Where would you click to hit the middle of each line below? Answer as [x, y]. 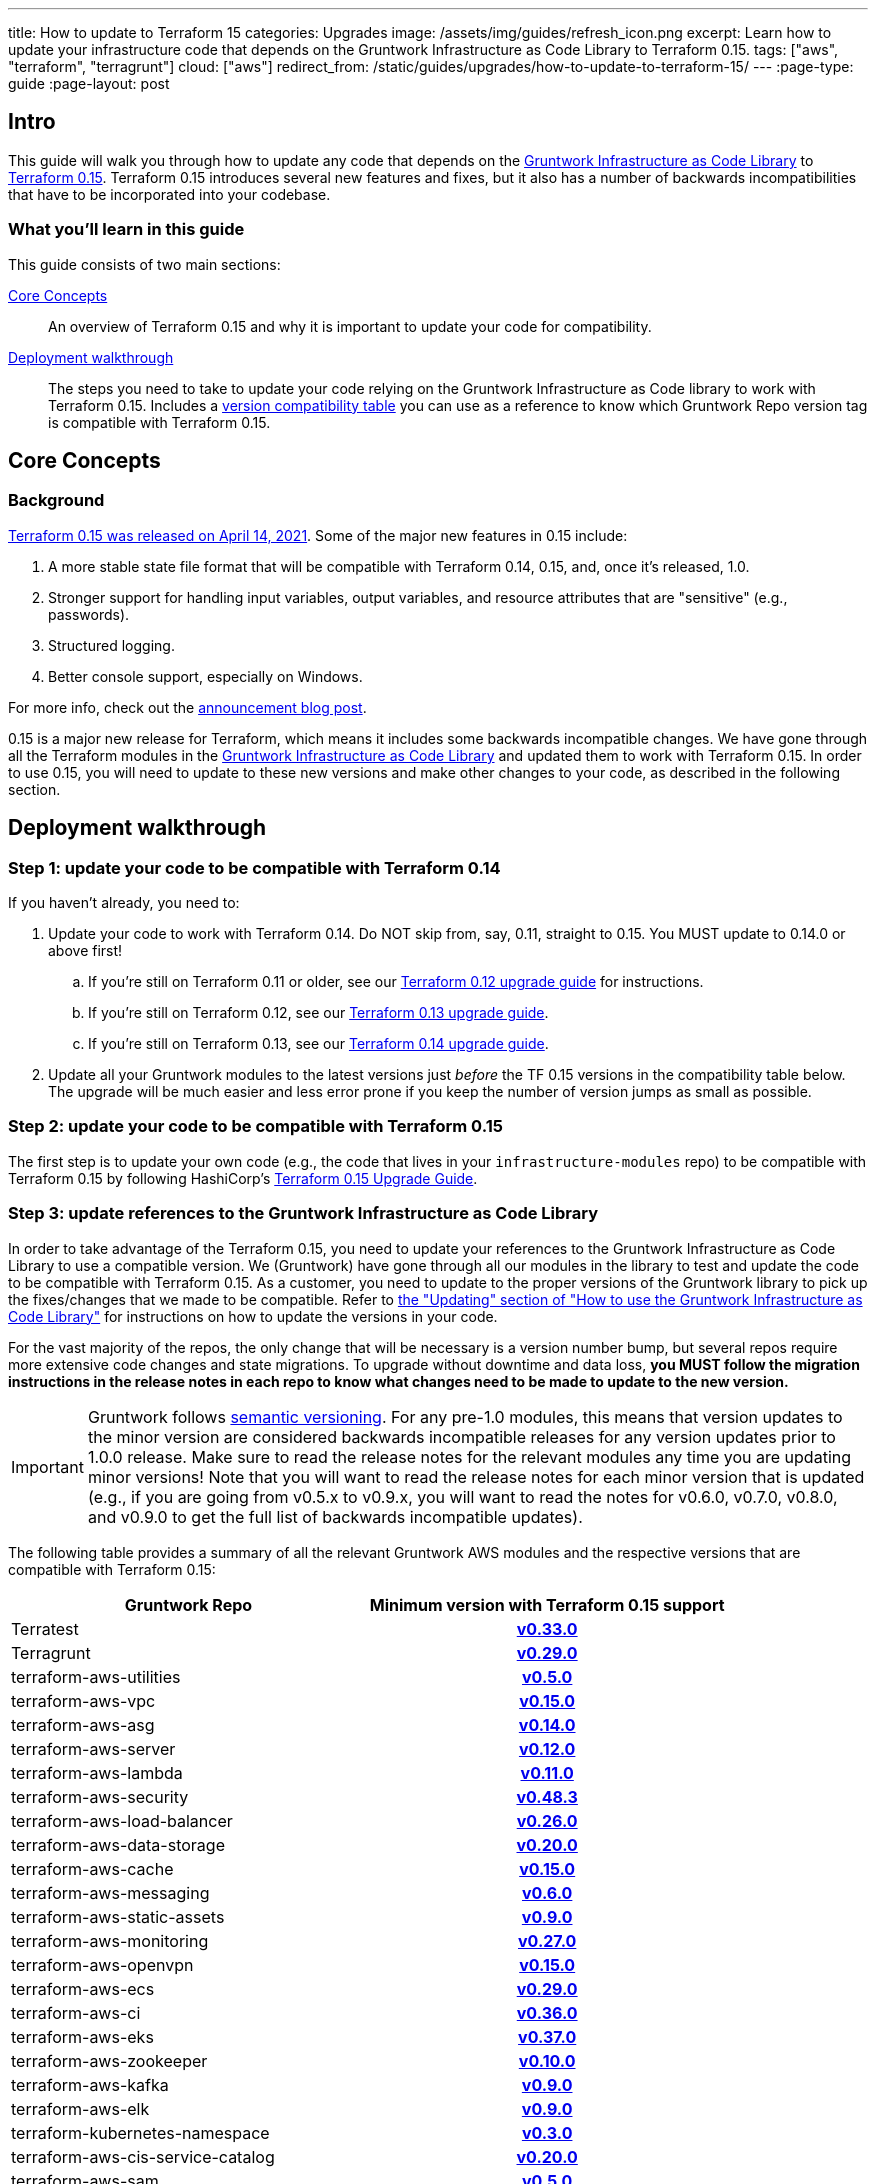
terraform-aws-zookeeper [109, 2060]
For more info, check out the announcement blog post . [187, 707]
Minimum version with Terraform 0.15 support [547, 1604]
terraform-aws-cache [92, 1868]
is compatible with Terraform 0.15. [159, 422]
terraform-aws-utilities [96, 1676]
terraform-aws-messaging [110, 1892]
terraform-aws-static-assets [118, 1916]
